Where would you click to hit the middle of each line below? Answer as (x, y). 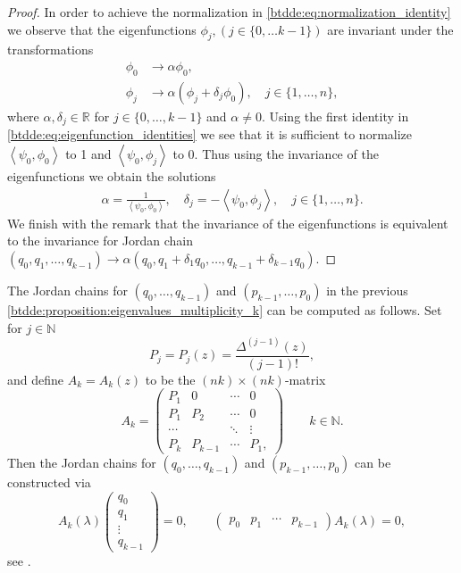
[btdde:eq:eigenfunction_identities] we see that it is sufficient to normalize (210, 134)
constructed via (49, 482)
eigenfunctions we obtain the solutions (112, 175)
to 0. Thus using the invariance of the (276, 153)
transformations (50, 50)
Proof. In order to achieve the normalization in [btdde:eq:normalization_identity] (229, 12)
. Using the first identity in (335, 116)
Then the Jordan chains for (82, 462)
